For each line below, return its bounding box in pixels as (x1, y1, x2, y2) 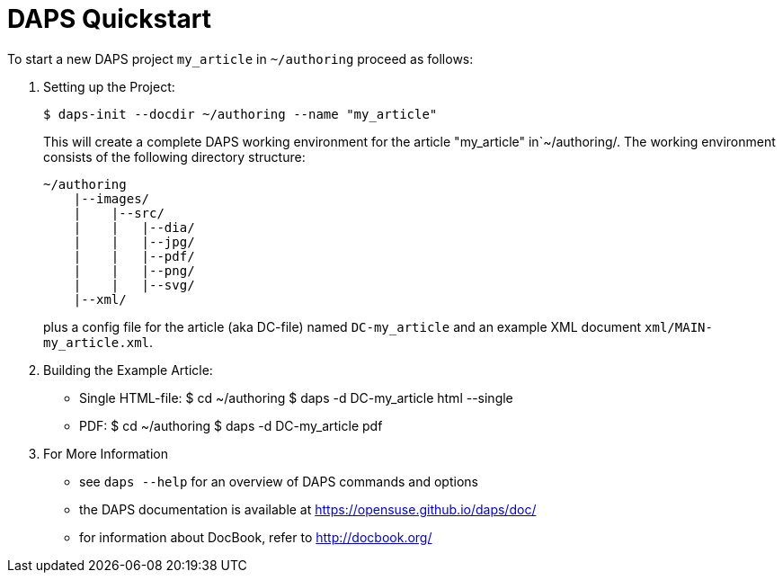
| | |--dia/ (73, 219, 195, 235)
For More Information (43, 445, 168, 461)
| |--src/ (73, 205, 165, 220)
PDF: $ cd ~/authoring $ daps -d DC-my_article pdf (79, 417, 383, 433)
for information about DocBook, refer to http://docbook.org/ (79, 529, 432, 545)
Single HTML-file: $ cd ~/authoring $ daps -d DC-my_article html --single (79, 389, 513, 406)
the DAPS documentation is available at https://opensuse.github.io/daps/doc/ (79, 501, 537, 517)
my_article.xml (43, 335, 150, 350)
